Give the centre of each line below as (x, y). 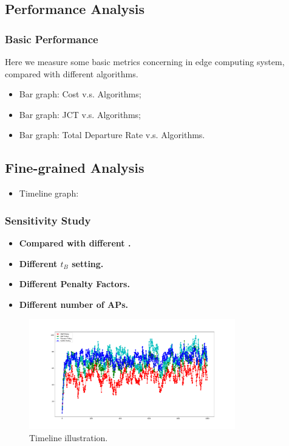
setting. (88, 263)
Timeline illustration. (69, 437)
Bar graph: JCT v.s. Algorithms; (80, 114)
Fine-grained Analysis (75, 168)
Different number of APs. (74, 304)
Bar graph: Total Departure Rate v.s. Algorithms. (112, 135)
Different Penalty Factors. (74, 284)
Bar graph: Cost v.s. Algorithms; (80, 94)
